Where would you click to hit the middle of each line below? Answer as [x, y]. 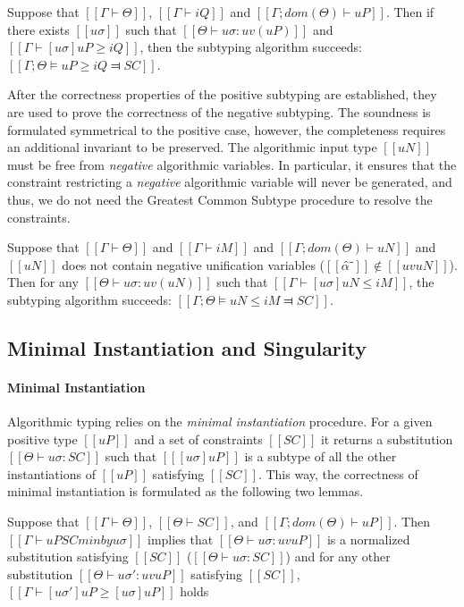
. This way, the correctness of [338, 473]
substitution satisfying [68, 556]
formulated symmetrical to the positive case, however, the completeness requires [227, 129]
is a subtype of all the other [321, 456]
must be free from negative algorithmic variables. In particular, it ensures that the [232, 164]
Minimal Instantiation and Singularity [187, 347]
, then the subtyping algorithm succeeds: [251, 47]
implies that [180, 539]
